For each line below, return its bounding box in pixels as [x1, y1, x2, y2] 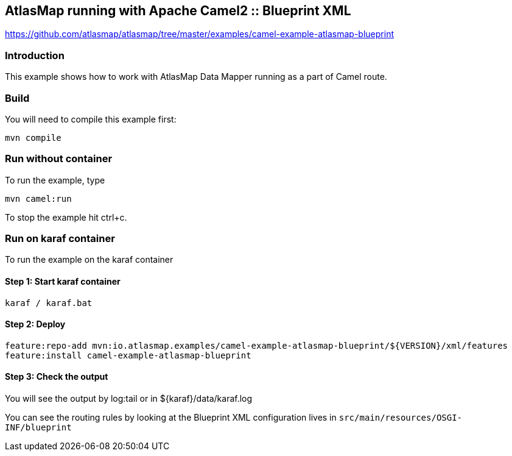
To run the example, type [5, 174, 105, 185]
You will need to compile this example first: [5, 113, 177, 124]
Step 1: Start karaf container [5, 276, 121, 287]
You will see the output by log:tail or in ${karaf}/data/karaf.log [5, 393, 253, 404]
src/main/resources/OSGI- [338, 413, 463, 423]
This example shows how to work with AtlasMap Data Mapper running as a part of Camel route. [5, 71, 387, 82]
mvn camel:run [5, 193, 72, 204]
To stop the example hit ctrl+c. [5, 212, 127, 223]
